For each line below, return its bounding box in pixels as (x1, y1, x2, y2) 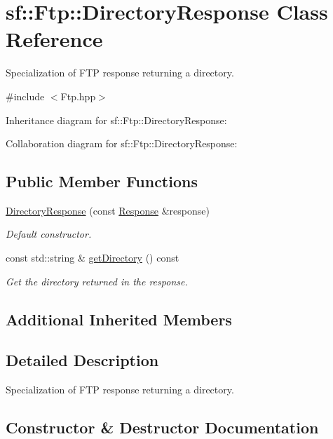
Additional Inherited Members (6, 308, 232, 330)
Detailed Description (6, 349, 159, 371)
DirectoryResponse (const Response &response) (6, 203, 210, 217)
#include (6, 88, 45, 103)
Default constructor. (6, 227, 92, 241)
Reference (6, 25, 103, 53)
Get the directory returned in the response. (6, 273, 188, 288)
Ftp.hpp (60, 88, 96, 103)
